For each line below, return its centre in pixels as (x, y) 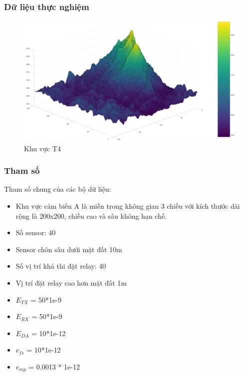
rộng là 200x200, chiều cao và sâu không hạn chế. (91, 215)
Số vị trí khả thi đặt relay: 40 (61, 266)
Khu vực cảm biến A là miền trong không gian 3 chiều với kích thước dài (128, 206)
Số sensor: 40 (36, 232)
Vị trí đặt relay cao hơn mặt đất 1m (71, 283)
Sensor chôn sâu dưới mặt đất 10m (69, 249)
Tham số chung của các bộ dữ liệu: (58, 189)
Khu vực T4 (42, 148)
